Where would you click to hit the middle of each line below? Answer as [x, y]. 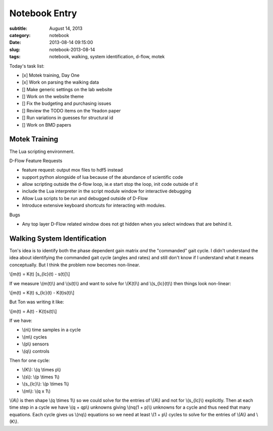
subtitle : [18, 28]
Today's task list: [27, 66]
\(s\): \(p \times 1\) [41, 377]
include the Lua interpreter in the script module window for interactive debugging [107, 191]
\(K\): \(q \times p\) [41, 370]
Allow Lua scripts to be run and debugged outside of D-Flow [85, 198]
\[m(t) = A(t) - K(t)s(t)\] [33, 311]
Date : [15, 43]
